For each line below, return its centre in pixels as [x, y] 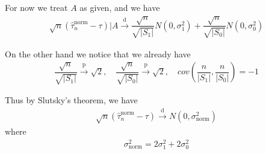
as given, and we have [120, 7]
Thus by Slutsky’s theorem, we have [71, 100]
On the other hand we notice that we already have [98, 53]
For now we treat [36, 7]
